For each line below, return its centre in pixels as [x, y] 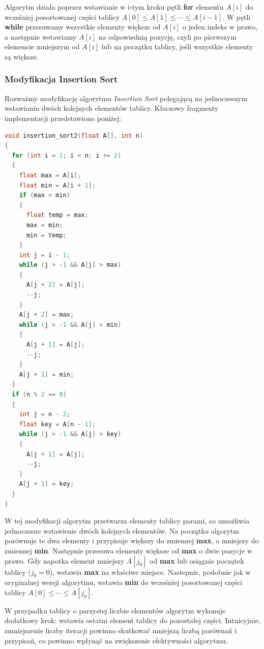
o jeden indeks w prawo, [220, 27]
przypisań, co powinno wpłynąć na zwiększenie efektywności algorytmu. [116, 640]
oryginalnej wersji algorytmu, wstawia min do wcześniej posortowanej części [124, 582]
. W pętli [237, 17]
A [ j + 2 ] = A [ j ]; [55, 285]
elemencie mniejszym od [42, 47]
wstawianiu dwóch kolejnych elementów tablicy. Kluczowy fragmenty [112, 108]
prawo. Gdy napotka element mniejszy [65, 560]
